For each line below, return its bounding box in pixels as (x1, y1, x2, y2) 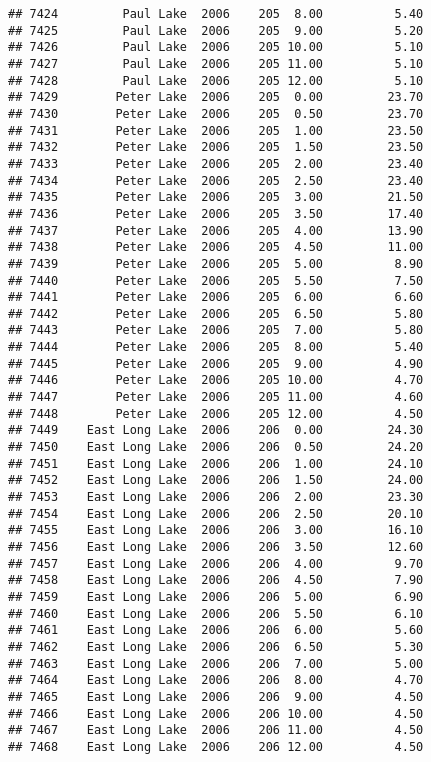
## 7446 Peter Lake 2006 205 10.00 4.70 (8, 373, 424, 388)
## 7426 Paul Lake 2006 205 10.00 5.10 (8, 40, 424, 55)
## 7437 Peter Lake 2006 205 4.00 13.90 (8, 223, 424, 238)
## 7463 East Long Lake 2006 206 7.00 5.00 (8, 656, 424, 671)
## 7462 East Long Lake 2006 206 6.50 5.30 (8, 639, 424, 654)
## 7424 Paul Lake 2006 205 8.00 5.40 (8, 7, 424, 21)
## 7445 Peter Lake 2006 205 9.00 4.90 (8, 356, 424, 371)
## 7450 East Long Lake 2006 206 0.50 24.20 (8, 440, 424, 455)
